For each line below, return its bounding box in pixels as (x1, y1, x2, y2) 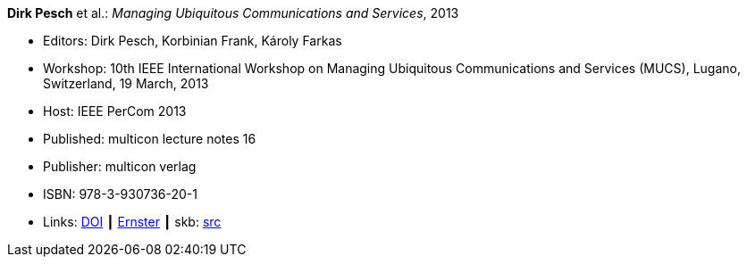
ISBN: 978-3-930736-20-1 (43, 186, 197, 202)
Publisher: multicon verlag (43, 159, 197, 174)
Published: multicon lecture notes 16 (43, 131, 256, 146)
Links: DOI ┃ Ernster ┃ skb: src (43, 214, 222, 229)
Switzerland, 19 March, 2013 (43, 76, 209, 91)
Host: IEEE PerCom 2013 (43, 103, 187, 119)
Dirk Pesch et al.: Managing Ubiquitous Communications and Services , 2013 (7, 5, 459, 21)
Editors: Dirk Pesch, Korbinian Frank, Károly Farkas (43, 33, 342, 48)
